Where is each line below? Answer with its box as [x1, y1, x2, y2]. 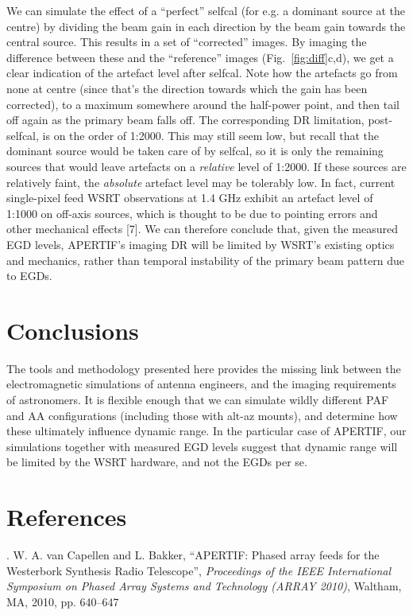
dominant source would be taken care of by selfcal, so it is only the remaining [6, 142, 384, 159]
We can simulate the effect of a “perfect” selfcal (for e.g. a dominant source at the [6, 2, 405, 18]
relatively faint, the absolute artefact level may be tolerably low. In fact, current [6, 173, 396, 190]
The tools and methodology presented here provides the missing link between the [6, 360, 401, 376]
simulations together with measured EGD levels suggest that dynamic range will [6, 438, 398, 454]
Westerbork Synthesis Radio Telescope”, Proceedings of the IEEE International [6, 562, 392, 578]
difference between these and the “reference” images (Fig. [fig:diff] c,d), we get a [6, 49, 394, 65]
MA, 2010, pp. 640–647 [6, 593, 119, 609]
